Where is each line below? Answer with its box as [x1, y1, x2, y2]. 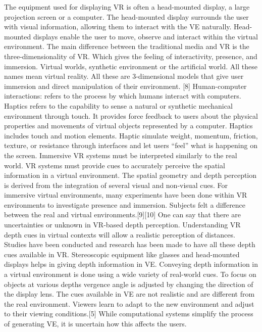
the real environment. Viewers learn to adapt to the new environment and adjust [4, 298, 254, 309]
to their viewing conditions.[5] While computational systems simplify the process [4, 308, 253, 319]
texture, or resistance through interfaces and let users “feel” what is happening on [4, 140, 257, 151]
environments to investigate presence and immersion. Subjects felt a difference [4, 199, 246, 210]
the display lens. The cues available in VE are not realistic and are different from [4, 289, 255, 299]
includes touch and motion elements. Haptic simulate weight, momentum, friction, [4, 130, 258, 140]
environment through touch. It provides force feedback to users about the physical [4, 110, 258, 121]
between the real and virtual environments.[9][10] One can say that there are [4, 209, 241, 220]
